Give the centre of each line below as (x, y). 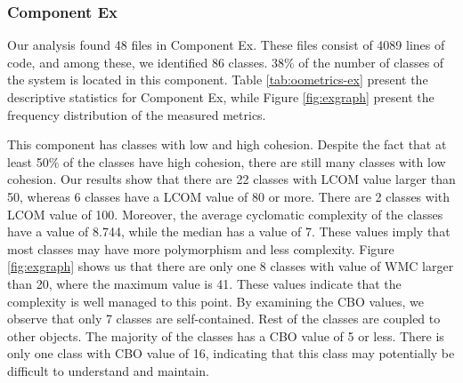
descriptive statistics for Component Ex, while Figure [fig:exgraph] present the (221, 97)
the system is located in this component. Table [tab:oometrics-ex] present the (218, 80)
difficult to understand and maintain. (108, 370)
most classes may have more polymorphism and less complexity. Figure (201, 248)
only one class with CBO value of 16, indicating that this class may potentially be (231, 353)
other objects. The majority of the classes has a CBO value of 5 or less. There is (226, 335)
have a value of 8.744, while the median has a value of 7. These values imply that (229, 231)
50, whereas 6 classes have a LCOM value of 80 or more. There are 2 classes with (229, 196)
